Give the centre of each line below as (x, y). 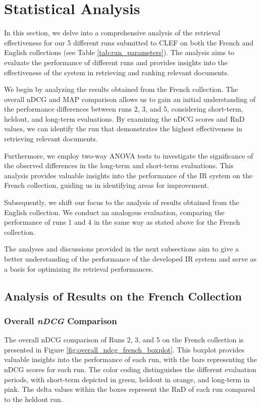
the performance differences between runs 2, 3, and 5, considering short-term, (124, 109)
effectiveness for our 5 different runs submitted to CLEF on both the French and (129, 42)
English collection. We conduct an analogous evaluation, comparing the (114, 212)
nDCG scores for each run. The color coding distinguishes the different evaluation (130, 369)
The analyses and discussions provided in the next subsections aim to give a (122, 249)
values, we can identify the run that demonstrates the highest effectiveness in (123, 129)
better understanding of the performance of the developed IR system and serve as (130, 259)
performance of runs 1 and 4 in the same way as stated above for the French (122, 222)
